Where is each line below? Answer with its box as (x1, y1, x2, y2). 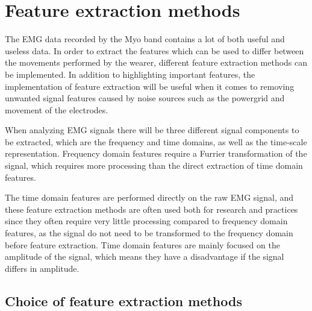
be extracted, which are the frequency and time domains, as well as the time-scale (5, 135, 307, 148)
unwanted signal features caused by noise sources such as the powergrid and (5, 92, 285, 104)
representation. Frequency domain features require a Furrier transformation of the (5, 147, 307, 160)
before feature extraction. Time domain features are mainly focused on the (5, 238, 280, 251)
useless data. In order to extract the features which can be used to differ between (5, 44, 304, 57)
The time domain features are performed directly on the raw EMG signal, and (5, 191, 294, 204)
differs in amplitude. (5, 262, 80, 274)
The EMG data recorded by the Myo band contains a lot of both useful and (5, 33, 285, 45)
